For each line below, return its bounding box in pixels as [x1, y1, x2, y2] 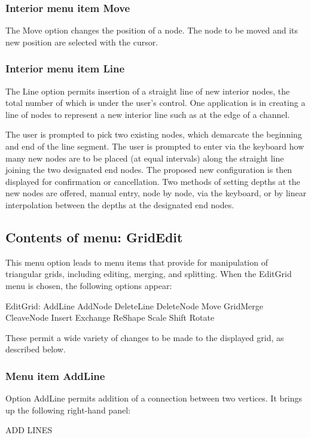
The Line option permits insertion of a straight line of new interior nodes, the [5, 84, 290, 97]
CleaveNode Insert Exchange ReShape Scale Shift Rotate [5, 311, 215, 324]
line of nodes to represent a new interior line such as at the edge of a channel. [5, 108, 290, 120]
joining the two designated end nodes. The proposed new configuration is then [5, 163, 292, 176]
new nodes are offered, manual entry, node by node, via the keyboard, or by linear [5, 187, 307, 199]
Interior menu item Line [5, 61, 125, 76]
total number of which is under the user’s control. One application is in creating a [5, 96, 306, 109]
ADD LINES [5, 424, 53, 436]
